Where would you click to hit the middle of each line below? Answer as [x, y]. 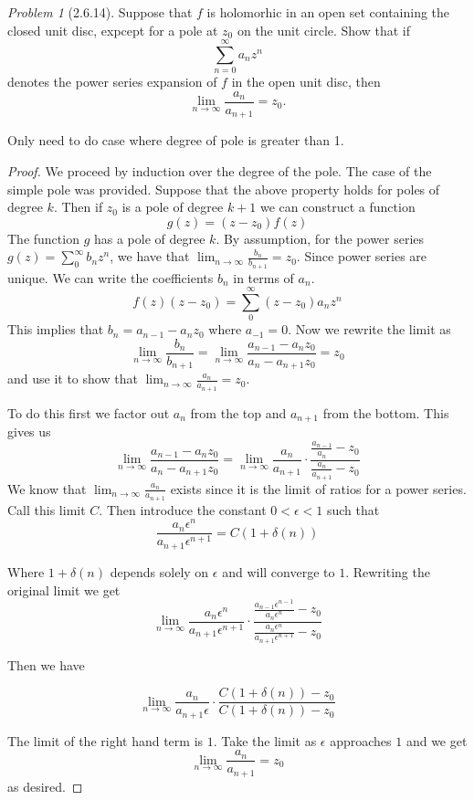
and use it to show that [73, 379]
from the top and [238, 412]
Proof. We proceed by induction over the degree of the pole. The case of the [220, 171]
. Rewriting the [388, 571]
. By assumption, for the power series [320, 238]
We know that [47, 488]
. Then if [78, 207]
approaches [361, 740]
